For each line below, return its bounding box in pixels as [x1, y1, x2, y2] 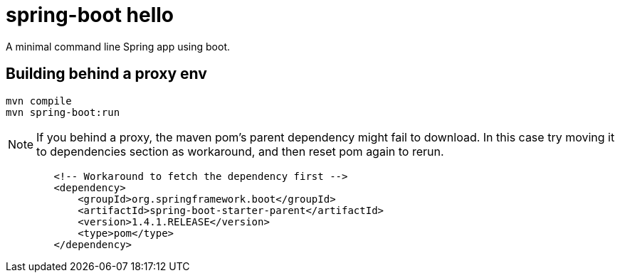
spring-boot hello [6, 3, 174, 27]
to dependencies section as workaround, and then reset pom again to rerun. [36, 144, 444, 159]
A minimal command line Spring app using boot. [6, 40, 230, 53]
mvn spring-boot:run [6, 106, 120, 118]
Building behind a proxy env [6, 65, 207, 83]
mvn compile [6, 95, 72, 107]
